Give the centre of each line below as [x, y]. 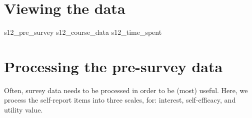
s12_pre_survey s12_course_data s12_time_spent [83, 32]
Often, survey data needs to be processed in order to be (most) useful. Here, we [126, 90]
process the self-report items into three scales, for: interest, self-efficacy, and [120, 100]
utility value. [23, 110]
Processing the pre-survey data [113, 66]
